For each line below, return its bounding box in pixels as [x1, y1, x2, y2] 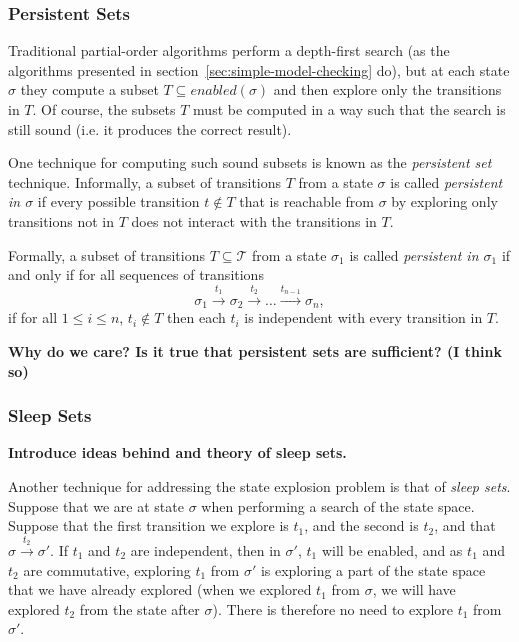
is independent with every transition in [244, 307, 483, 328]
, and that [434, 515, 496, 536]
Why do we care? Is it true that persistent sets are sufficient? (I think [8, 341, 502, 361]
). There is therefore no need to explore [212, 598, 453, 619]
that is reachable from [239, 191, 374, 212]
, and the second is [304, 515, 419, 536]
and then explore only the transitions [273, 79, 502, 100]
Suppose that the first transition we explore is [8, 515, 289, 536]
